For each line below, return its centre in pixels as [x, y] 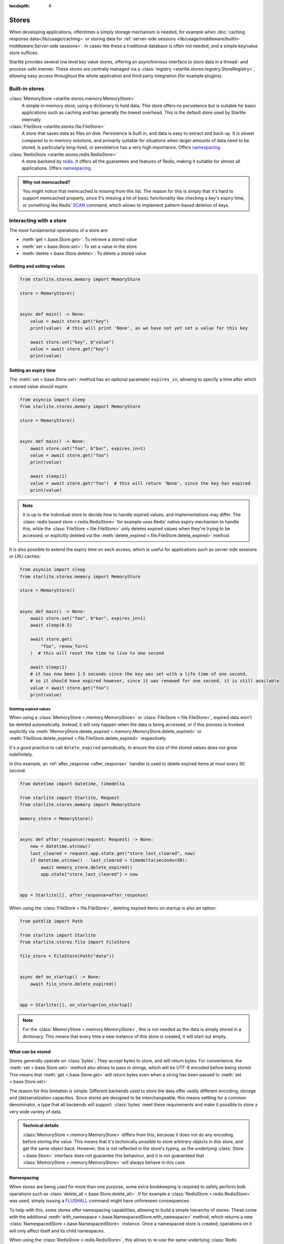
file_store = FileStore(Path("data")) [67, 956]
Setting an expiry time [32, 370]
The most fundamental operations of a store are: [59, 230]
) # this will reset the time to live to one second [97, 653]
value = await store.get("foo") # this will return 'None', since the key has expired [140, 483]
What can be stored [30, 1051]
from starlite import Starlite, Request [69, 798]
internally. [32, 119]
